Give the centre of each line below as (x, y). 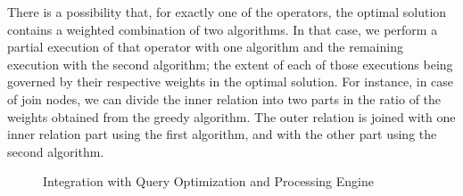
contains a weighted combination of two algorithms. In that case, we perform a (223, 29)
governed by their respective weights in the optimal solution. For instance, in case (231, 82)
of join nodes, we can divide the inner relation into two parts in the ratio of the (224, 98)
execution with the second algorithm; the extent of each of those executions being (230, 64)
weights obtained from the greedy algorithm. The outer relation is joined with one (231, 116)
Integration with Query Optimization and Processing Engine (208, 181)
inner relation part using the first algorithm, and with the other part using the (222, 134)
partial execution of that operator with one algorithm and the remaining (205, 47)
